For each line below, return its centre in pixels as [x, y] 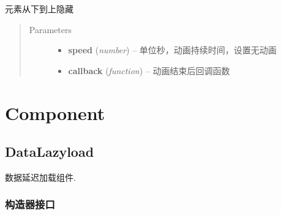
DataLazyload [50, 152]
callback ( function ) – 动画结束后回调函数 [149, 70]
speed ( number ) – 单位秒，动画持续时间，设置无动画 [172, 50]
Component [55, 112]
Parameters [50, 29]
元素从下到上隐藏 [39, 9]
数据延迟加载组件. [40, 177]
